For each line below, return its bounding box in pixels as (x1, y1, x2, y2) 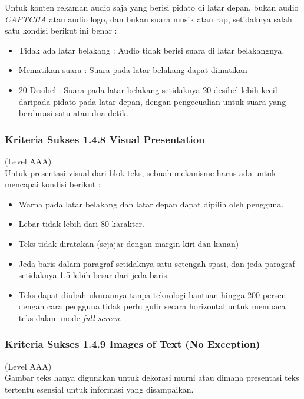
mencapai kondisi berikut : (5, 178, 101, 190)
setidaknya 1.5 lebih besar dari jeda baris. (18, 269, 170, 281)
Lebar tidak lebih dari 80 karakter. (18, 217, 144, 230)
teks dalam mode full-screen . (18, 311, 123, 324)
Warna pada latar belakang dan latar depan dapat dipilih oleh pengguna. (18, 197, 284, 210)
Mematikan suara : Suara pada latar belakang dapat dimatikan (18, 64, 247, 76)
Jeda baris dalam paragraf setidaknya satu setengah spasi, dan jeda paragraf (18, 257, 295, 269)
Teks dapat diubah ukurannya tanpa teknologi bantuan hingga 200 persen (18, 288, 286, 301)
